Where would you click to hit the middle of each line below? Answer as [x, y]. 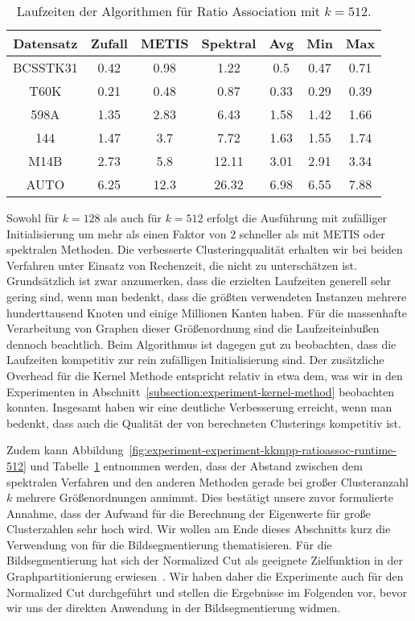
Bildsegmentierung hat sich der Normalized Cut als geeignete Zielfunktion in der [205, 560]
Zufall [109, 43]
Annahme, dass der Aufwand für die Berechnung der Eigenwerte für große [189, 513]
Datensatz [45, 43]
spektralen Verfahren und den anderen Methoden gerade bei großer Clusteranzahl [207, 481]
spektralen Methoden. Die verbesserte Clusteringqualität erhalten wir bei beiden [205, 249]
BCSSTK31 [45, 67]
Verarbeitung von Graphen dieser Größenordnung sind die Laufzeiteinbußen [193, 328]
